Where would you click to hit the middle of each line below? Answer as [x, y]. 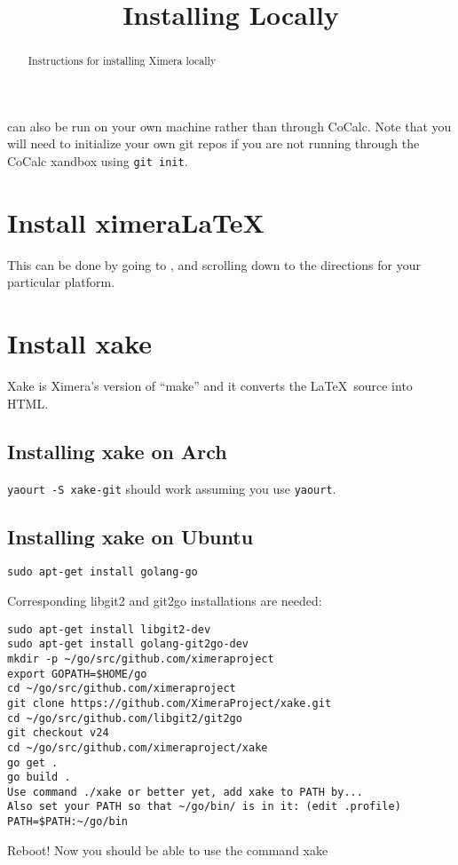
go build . [39, 778]
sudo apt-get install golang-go [103, 572]
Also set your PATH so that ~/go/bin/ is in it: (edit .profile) [204, 807]
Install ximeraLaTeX [136, 222]
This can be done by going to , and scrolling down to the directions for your [214, 264]
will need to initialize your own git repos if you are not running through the [213, 143]
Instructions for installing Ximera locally [122, 61]
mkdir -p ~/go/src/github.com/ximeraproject [141, 659]
